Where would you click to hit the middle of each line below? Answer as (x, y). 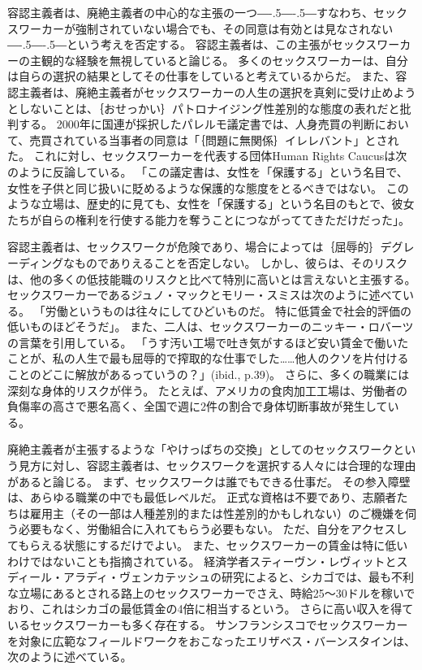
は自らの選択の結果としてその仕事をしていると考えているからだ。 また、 (202, 76)
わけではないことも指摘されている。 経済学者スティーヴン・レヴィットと (202, 561)
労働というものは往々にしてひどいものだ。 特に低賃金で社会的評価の (228, 310)
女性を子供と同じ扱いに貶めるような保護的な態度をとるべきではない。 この (208, 187)
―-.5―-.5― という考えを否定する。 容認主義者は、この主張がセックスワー (204, 44)
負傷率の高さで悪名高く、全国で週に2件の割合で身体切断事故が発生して (198, 406)
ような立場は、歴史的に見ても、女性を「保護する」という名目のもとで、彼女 (211, 204)
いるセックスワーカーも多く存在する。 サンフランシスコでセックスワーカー (208, 624)
